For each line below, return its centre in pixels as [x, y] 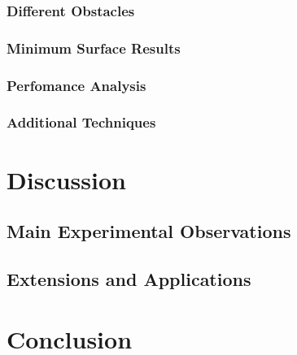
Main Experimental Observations [149, 231]
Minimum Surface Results [94, 48]
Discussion [66, 179]
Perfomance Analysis [76, 85]
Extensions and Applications [129, 278]
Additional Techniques [81, 122]
